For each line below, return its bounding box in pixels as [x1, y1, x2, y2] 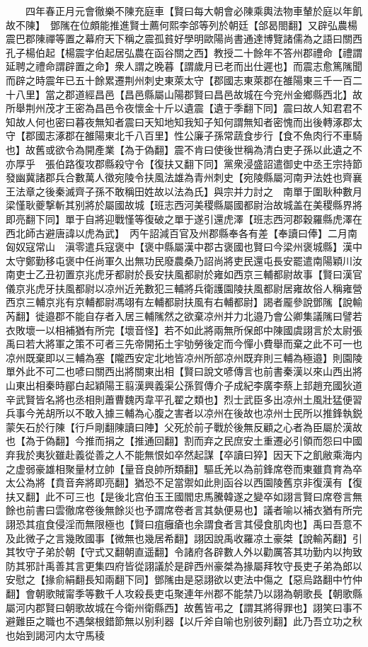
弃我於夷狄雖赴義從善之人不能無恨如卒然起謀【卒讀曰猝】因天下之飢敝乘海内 [6, 447, 362, 462]
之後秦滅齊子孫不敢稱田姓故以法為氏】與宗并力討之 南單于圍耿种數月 [35, 183, 362, 198]
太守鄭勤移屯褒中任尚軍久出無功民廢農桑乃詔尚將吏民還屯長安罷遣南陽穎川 [6, 253, 352, 268]
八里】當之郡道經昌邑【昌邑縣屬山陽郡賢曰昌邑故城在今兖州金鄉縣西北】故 [15, 86, 362, 101]
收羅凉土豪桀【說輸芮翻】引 [233, 530, 362, 545]
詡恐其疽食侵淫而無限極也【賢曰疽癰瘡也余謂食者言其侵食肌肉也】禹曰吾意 [6, 516, 352, 531]
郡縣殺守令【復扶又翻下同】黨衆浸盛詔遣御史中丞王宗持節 [94, 156, 362, 171]
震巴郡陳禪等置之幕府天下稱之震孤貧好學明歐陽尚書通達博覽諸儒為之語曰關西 [6, 31, 362, 46]
